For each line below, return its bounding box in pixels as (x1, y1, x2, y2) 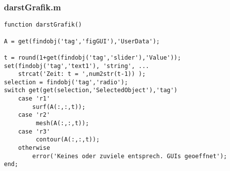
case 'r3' (18, 128, 50, 135)
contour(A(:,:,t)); (36, 136, 100, 143)
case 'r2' (18, 111, 50, 119)
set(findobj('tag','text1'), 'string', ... (4, 62, 149, 69)
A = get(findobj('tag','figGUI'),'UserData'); (4, 37, 160, 45)
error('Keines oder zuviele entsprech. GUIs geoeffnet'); (32, 152, 228, 160)
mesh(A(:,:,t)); (36, 120, 89, 127)
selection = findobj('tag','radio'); (4, 78, 128, 86)
